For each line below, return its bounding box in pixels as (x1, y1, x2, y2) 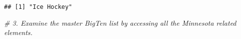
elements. (4, 27, 33, 38)
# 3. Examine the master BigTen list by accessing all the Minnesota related (4, 17, 236, 28)
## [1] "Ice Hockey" (4, 3, 73, 10)
